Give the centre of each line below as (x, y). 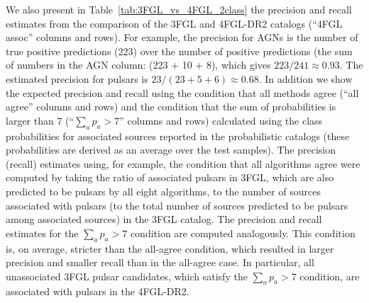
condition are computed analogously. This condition (243, 233)
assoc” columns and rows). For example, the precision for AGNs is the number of (182, 37)
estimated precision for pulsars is (77, 78)
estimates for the (42, 233)
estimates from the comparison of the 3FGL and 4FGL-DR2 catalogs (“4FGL (174, 23)
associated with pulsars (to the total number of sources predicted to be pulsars (177, 205)
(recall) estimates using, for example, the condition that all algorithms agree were (183, 163)
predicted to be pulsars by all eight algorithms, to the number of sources (163, 191)
